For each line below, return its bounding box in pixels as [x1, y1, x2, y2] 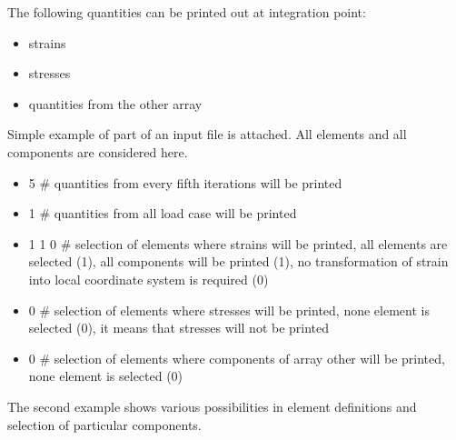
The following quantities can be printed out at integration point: [7, 3, 366, 21]
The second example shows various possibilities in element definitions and [7, 396, 417, 415]
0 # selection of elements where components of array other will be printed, [28, 348, 445, 367]
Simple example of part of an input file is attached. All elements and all [7, 125, 407, 144]
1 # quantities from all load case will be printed [28, 204, 297, 223]
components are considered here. [7, 142, 188, 161]
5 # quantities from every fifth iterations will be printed [28, 173, 342, 192]
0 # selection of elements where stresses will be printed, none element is [28, 300, 430, 319]
